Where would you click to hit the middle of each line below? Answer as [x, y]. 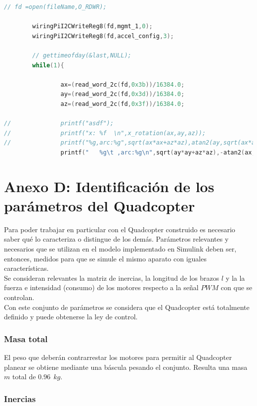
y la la [235, 278]
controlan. [19, 297]
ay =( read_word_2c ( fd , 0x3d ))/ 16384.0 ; [123, 94]
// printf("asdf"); [59, 124]
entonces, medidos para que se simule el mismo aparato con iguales [105, 258]
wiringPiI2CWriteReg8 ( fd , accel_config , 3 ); [103, 36]
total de [24, 377]
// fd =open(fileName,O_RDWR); [55, 7]
